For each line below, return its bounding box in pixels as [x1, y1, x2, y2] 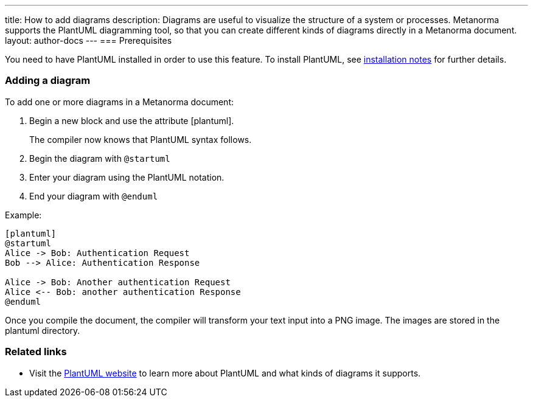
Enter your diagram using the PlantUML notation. [29, 172, 225, 182]
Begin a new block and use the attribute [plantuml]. [29, 115, 234, 126]
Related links [5, 345, 67, 358]
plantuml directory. [5, 325, 80, 336]
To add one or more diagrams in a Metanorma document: [5, 96, 234, 107]
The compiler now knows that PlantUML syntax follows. [29, 134, 252, 145]
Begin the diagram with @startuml [29, 153, 170, 164]
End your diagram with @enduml [29, 190, 158, 201]
